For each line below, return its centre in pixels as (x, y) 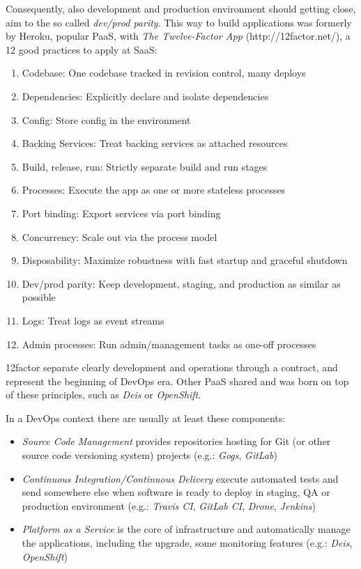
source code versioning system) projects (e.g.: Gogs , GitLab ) (149, 455)
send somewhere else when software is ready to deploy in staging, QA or (176, 492)
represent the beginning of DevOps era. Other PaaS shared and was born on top (177, 381)
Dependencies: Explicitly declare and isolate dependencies (145, 96)
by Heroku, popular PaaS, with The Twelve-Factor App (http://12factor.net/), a (178, 36)
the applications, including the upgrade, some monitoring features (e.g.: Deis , (187, 543)
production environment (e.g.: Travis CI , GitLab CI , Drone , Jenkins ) (169, 505)
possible (39, 297)
